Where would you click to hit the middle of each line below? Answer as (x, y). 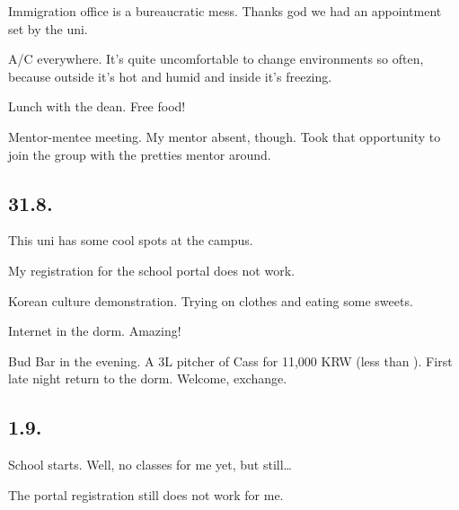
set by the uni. (48, 28)
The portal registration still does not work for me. (146, 494)
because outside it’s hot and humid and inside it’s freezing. (170, 76)
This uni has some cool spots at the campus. (131, 240)
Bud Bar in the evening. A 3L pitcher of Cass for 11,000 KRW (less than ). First (230, 361)
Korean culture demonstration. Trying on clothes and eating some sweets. (211, 300)
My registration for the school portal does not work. (151, 270)
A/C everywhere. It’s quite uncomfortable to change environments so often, (216, 59)
